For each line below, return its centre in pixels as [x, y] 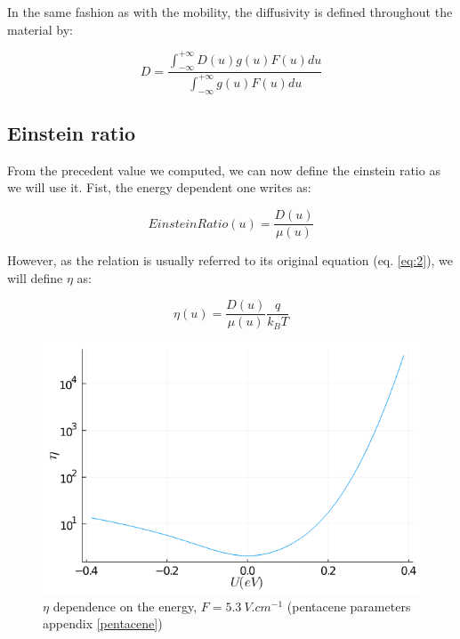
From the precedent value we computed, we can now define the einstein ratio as [224, 170]
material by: [40, 29]
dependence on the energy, [125, 606]
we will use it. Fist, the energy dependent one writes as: [159, 187]
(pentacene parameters [349, 606]
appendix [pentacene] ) [103, 623]
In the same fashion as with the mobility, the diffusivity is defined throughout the [230, 12]
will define [35, 277]
